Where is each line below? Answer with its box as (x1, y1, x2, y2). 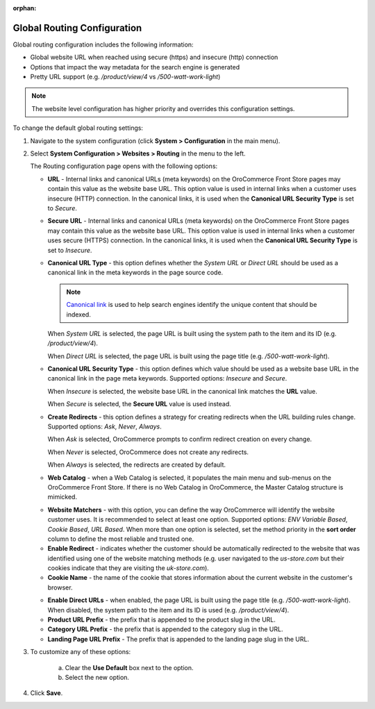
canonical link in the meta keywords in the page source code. (47, 268, 224, 277)
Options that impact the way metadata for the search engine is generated (30, 62, 240, 71)
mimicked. (47, 493, 78, 501)
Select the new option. (65, 674, 130, 681)
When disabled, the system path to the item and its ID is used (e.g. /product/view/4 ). (47, 606, 290, 614)
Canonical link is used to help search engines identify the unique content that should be (66, 301, 317, 309)
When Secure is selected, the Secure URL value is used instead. (47, 400, 232, 408)
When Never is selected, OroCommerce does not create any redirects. (47, 448, 249, 456)
